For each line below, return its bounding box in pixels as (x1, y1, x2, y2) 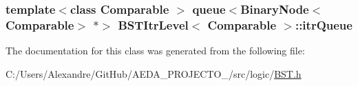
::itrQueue (295, 16, 352, 33)
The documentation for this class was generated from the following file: (6, 43, 305, 58)
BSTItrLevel (118, 16, 189, 33)
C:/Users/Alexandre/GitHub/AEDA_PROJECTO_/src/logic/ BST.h (6, 66, 302, 80)
